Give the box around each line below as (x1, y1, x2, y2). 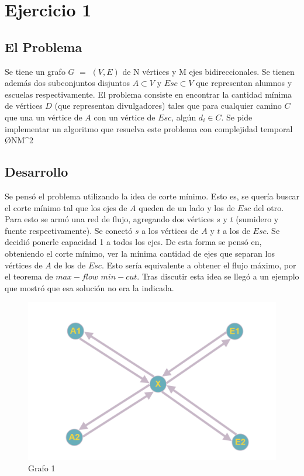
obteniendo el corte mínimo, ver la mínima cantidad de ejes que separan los (5, 247, 275, 259)
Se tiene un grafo (5, 65, 65, 77)
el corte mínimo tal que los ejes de (5, 201, 127, 213)
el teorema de (5, 270, 53, 282)
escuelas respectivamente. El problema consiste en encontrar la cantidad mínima (5, 88, 292, 100)
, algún (171, 111, 196, 123)
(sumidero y (236, 213, 279, 225)
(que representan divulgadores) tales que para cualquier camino (54, 99, 282, 112)
